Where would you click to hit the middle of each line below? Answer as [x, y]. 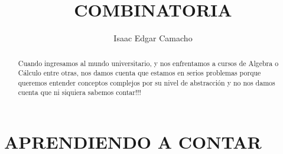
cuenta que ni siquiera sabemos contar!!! [79, 92]
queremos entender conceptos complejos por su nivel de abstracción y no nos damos [147, 82]
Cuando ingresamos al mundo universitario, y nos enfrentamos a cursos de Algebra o [148, 63]
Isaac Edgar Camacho [153, 38]
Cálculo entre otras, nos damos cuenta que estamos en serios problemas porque [139, 73]
